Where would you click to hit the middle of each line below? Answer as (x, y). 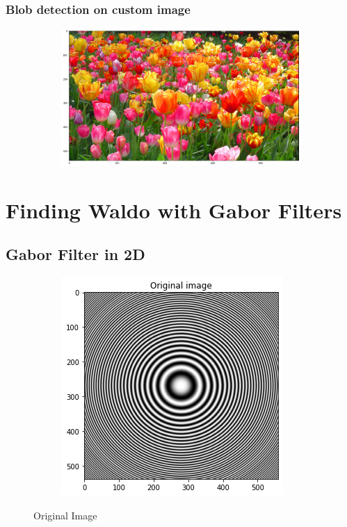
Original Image (65, 515)
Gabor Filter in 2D (75, 254)
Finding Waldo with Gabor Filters (174, 210)
